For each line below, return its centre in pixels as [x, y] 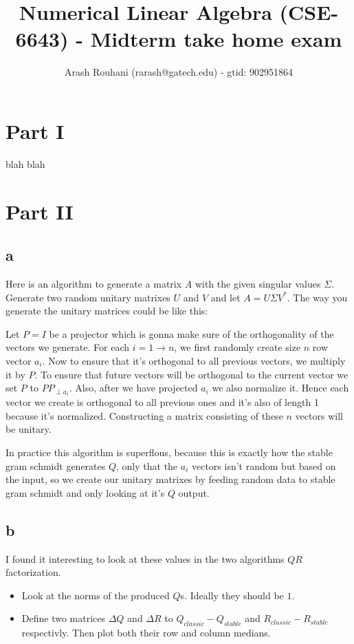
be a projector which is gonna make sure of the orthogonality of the [191, 333]
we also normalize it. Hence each [280, 388]
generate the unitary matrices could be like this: [107, 311]
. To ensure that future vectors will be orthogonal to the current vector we [191, 374]
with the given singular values [258, 284]
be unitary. [29, 429]
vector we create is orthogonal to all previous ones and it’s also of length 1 [162, 402]
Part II [40, 211]
